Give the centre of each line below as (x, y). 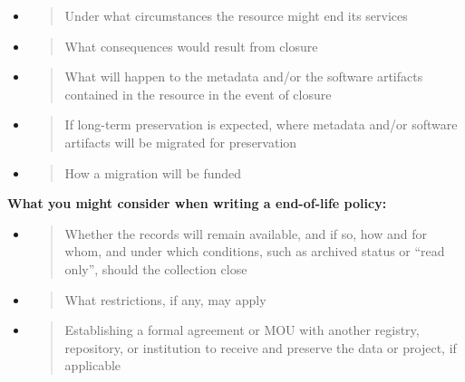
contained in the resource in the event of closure (198, 94)
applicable (93, 365)
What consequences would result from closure (191, 46)
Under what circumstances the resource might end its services (236, 15)
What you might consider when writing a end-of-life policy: (197, 203)
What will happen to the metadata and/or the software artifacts (244, 76)
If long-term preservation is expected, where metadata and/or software (261, 124)
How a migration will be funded (153, 172)
